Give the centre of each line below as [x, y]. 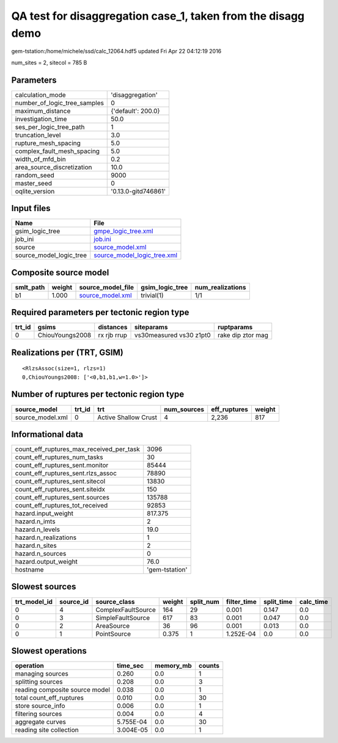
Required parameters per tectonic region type [100, 312]
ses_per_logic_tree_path [50, 127]
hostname [29, 570]
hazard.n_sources [41, 554]
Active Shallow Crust [127, 417]
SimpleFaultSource [123, 618]
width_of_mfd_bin [41, 159]
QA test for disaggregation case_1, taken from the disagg [158, 16]
